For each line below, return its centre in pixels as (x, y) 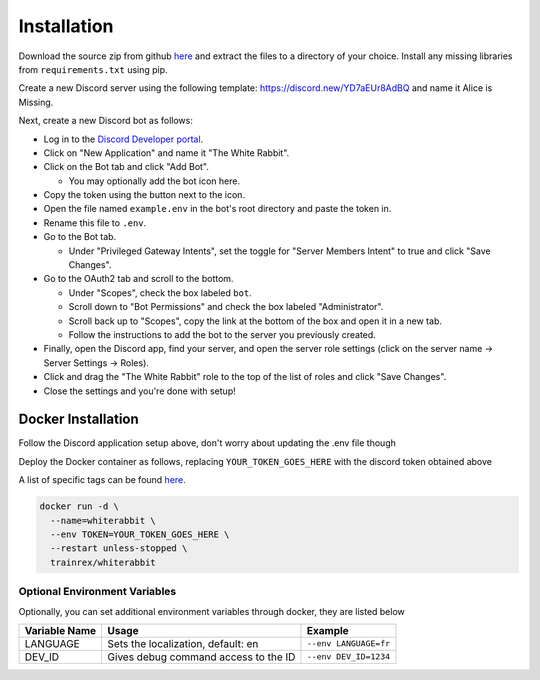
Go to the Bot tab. (80, 237)
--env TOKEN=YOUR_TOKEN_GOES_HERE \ (140, 534)
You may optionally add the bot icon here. (154, 181)
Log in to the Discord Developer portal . (123, 139)
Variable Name (60, 630)
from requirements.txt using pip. (93, 69)
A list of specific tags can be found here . (102, 480)
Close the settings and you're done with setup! (139, 391)
